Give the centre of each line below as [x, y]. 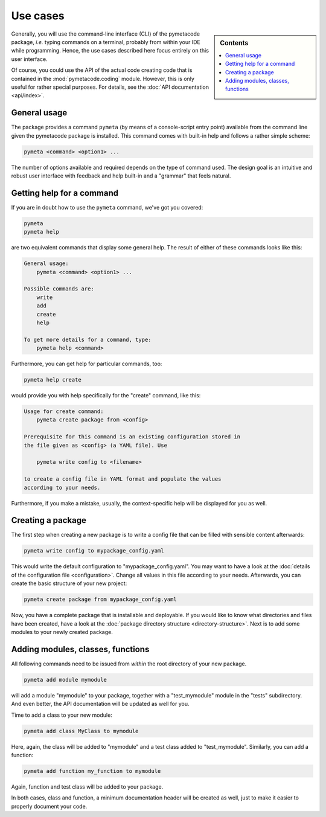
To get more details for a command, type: [88, 339]
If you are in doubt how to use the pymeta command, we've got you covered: [107, 207]
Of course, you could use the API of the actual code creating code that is [102, 70]
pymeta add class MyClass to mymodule [81, 731]
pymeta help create [53, 380]
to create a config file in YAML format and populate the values [123, 479]
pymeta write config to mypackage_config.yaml [94, 551]
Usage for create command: [64, 412]
